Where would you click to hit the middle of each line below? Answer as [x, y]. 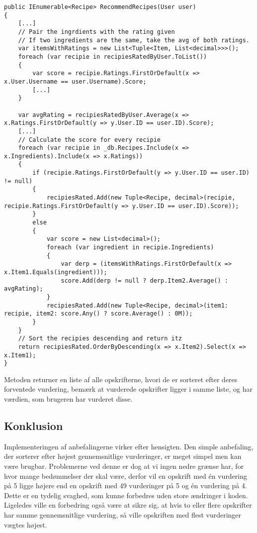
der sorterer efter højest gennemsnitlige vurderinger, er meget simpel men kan [123, 456]
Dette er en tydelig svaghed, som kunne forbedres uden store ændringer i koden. [126, 495]
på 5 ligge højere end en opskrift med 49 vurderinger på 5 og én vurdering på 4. [126, 485]
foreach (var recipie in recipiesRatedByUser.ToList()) [113, 56]
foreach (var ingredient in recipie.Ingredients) [130, 248]
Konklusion [34, 426]
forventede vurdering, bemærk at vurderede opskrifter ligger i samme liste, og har [128, 389]
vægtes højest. [26, 524]
